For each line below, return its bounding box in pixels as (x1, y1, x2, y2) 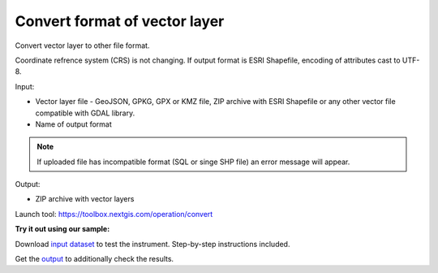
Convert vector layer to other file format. (15, 41, 150, 50)
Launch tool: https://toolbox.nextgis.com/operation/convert (15, 209, 213, 219)
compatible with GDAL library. (35, 108, 135, 118)
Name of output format (35, 119, 113, 129)
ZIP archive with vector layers (35, 194, 135, 204)
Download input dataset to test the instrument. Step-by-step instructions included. (15, 239, 290, 249)
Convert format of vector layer (15, 12, 225, 30)
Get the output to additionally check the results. (15, 254, 174, 264)
